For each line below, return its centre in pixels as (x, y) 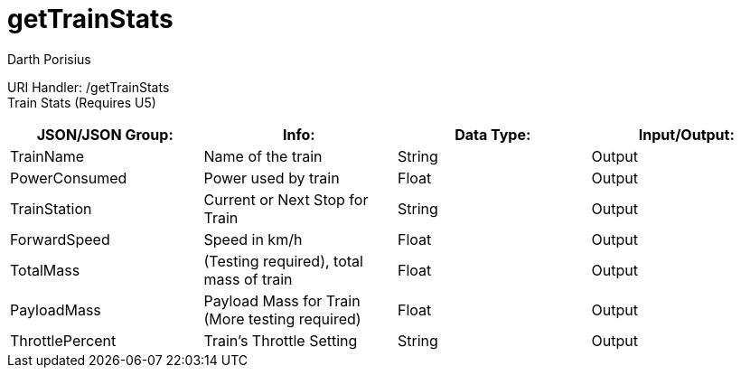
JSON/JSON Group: (105, 134)
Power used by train (272, 178)
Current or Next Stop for (286, 199)
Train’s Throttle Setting (281, 340)
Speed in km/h (253, 239)
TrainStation (51, 208)
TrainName (47, 156)
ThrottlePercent (63, 340)
